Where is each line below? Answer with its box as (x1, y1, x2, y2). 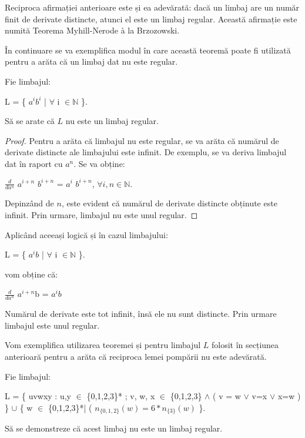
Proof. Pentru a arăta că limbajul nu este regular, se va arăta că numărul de (5, 134, 279, 146)
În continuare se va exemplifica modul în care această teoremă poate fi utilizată (5, 44, 291, 56)
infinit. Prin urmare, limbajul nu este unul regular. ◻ (5, 208, 198, 220)
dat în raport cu (5, 157, 63, 169)
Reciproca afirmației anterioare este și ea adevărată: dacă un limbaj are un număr (5, 1, 300, 13)
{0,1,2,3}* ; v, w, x (86, 390, 155, 402)
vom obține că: (5, 268, 58, 280)
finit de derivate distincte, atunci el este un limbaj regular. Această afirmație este (5, 12, 297, 25)
